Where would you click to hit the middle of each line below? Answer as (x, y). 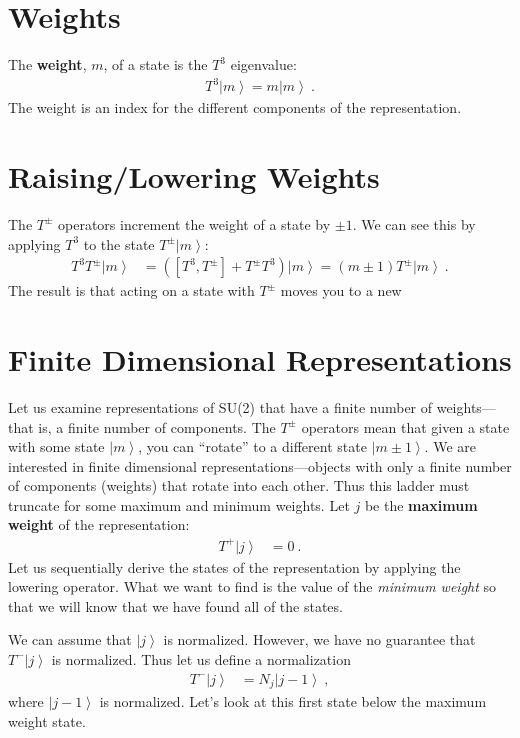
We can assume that (70, 639)
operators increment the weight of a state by (194, 223)
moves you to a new (341, 290)
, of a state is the (155, 64)
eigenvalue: (263, 64)
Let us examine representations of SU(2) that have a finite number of (220, 406)
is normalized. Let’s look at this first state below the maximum (293, 701)
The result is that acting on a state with (131, 290)
